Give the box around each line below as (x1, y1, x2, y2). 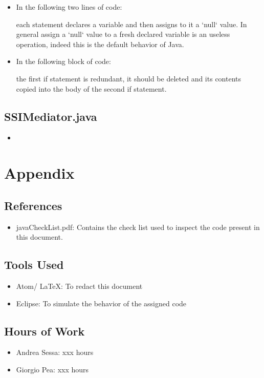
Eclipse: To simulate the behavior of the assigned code (16, 298, 187, 308)
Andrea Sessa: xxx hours (16, 347, 94, 358)
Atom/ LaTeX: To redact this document (16, 280, 143, 291)
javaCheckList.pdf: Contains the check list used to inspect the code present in (16, 221, 260, 232)
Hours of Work (4, 323, 85, 339)
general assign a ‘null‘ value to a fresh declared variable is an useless (16, 29, 230, 39)
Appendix (4, 162, 75, 183)
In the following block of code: (16, 56, 111, 67)
